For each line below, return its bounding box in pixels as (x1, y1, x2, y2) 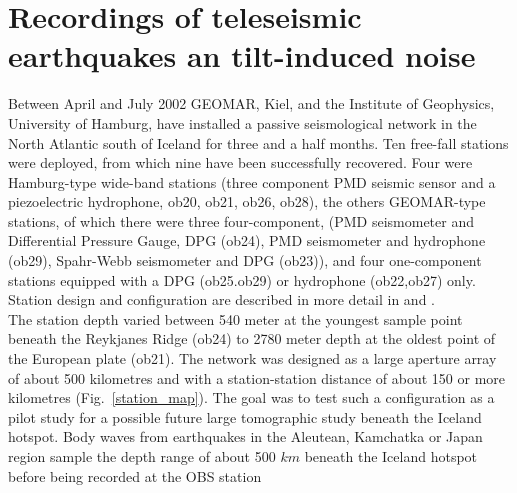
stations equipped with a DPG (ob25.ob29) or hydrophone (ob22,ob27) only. (8, 269, 476, 290)
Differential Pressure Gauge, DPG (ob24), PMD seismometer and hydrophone (8, 230, 486, 251)
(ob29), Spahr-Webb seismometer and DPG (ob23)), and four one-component (8, 250, 482, 271)
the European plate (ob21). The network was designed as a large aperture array (8, 348, 497, 369)
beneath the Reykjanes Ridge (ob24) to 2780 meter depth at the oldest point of (8, 328, 496, 349)
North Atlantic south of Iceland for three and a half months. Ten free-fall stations (8, 132, 509, 153)
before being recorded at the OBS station (8, 465, 262, 486)
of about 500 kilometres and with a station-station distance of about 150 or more (8, 367, 506, 388)
